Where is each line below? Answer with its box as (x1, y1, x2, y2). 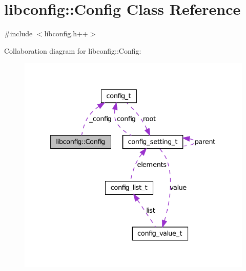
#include (4, 28, 33, 39)
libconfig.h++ (44, 28, 88, 39)
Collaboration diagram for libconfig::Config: (4, 45, 141, 56)
